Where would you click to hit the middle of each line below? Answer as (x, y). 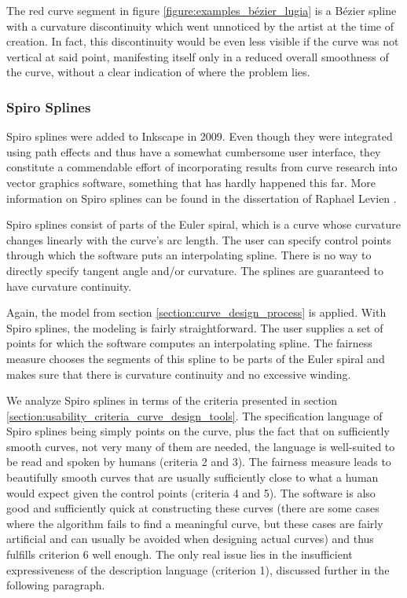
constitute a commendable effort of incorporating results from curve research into (202, 167)
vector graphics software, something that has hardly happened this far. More (191, 182)
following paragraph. (56, 585)
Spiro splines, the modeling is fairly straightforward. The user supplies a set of (195, 327)
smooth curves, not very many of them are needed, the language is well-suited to (201, 446)
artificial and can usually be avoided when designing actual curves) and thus (190, 539)
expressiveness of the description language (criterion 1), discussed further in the (198, 569)
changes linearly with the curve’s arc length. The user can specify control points (199, 239)
